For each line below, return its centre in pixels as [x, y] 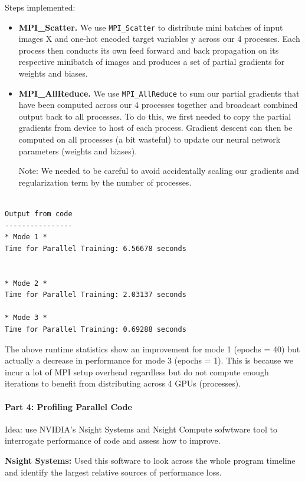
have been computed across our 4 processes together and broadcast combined [158, 105]
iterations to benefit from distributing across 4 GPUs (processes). [123, 383]
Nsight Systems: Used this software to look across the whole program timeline [150, 460]
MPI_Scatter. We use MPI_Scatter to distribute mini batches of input [151, 27]
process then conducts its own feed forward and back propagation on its [149, 50]
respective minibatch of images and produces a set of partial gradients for [152, 62]
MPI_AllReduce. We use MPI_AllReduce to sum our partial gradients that [159, 93]
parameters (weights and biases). [78, 151]
